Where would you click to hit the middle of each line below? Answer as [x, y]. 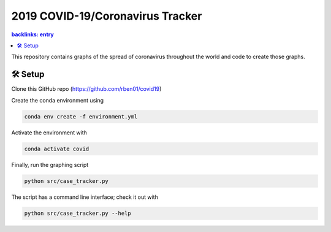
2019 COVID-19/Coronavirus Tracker [107, 16]
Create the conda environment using [58, 100]
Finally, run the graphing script [50, 164]
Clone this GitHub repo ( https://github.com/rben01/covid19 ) [86, 89]
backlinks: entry [33, 34]
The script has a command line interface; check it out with [85, 197]
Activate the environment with [49, 133]
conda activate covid [57, 149]
